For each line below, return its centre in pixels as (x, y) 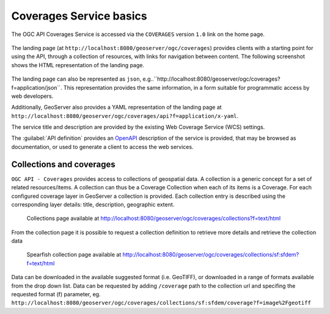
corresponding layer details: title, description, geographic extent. (93, 204)
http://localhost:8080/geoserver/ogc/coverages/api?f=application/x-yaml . (125, 115)
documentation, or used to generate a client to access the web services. (102, 147)
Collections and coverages (63, 164)
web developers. (32, 96)
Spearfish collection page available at (74, 255)
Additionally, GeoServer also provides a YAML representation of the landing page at (117, 108)
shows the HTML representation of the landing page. (78, 65)
